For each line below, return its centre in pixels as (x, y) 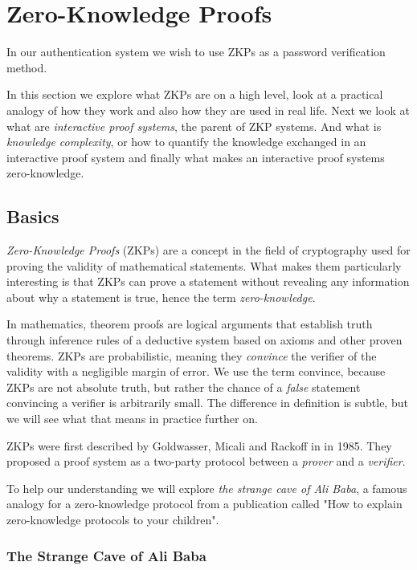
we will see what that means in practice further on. (132, 419)
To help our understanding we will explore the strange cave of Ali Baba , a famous (207, 488)
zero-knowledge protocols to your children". (113, 519)
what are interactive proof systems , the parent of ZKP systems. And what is (194, 126)
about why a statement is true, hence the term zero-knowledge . (161, 297)
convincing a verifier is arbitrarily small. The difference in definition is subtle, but (207, 403)
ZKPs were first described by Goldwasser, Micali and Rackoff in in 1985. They (199, 445)
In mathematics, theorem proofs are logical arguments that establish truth (190, 324)
